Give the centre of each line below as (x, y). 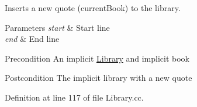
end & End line (32, 39)
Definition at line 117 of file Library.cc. (74, 97)
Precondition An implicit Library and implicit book (97, 58)
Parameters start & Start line (57, 27)
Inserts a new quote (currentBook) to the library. (93, 8)
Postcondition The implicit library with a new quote (98, 78)
